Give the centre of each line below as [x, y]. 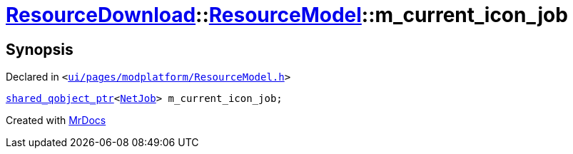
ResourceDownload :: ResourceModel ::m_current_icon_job [287, 15]
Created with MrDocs [56, 120]
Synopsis [40, 49]
